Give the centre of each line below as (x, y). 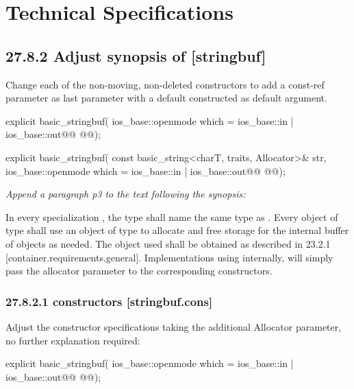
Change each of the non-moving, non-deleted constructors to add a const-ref (165, 84)
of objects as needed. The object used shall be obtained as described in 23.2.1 (168, 243)
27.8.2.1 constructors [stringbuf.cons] (109, 301)
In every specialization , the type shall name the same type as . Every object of (172, 216)
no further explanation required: (73, 340)
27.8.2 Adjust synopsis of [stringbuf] (136, 55)
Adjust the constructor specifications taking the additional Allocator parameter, (174, 326)
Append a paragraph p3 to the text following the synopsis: (126, 194)
